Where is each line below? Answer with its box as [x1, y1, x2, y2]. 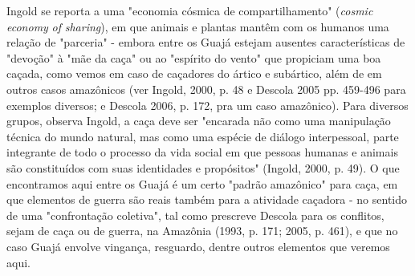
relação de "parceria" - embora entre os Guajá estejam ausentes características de [6, 34, 405, 51]
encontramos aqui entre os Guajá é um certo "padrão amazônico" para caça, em [6, 175, 398, 192]
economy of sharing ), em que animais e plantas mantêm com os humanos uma [6, 18, 389, 34]
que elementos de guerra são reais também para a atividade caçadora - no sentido [6, 191, 407, 208]
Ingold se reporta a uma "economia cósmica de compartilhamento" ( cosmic [6, 2, 373, 18]
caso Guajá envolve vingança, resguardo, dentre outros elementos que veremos [6, 237, 390, 254]
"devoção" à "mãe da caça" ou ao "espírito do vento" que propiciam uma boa [6, 49, 381, 66]
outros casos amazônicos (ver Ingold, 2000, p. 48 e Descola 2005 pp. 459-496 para [6, 80, 406, 97]
